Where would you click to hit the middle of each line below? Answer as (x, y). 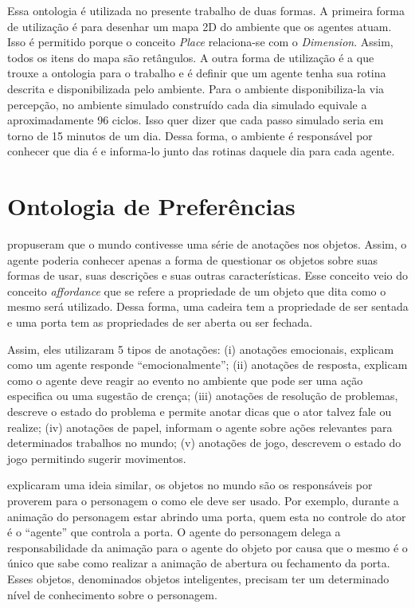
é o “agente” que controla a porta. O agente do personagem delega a (174, 532)
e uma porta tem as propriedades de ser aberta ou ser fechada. (160, 322)
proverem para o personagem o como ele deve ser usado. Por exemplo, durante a (203, 500)
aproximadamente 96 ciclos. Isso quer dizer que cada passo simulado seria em (196, 120)
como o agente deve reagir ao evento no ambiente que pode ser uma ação (185, 380)
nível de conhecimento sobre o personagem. (112, 594)
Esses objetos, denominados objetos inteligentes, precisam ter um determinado (198, 578)
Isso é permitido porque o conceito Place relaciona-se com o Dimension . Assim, (200, 42)
